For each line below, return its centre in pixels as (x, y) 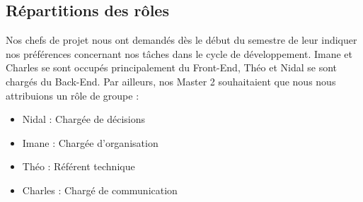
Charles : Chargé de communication (100, 190)
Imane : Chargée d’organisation (90, 142)
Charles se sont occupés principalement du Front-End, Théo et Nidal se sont (172, 67)
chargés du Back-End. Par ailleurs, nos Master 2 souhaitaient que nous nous (171, 81)
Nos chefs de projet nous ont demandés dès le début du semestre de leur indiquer (181, 40)
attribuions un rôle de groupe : (73, 95)
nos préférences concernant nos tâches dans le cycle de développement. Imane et (179, 53)
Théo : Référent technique (79, 166)
